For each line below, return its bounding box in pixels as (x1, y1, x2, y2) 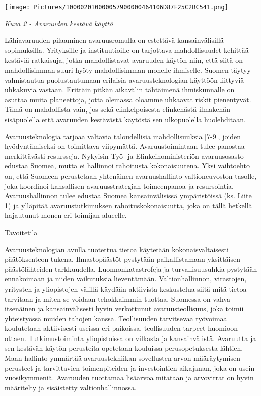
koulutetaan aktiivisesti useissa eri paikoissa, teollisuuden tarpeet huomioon (5, 323, 238, 333)
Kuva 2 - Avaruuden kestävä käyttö (5, 18, 113, 28)
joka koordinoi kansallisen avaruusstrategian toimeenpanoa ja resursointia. (5, 180, 234, 191)
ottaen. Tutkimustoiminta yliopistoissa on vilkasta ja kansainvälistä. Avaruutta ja (5, 332, 256, 343)
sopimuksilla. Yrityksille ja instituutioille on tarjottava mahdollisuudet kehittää (5, 44, 249, 55)
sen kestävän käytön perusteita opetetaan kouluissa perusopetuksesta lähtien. (5, 343, 243, 353)
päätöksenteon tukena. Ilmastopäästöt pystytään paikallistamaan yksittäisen (5, 254, 241, 264)
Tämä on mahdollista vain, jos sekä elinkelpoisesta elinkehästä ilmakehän (5, 104, 231, 115)
